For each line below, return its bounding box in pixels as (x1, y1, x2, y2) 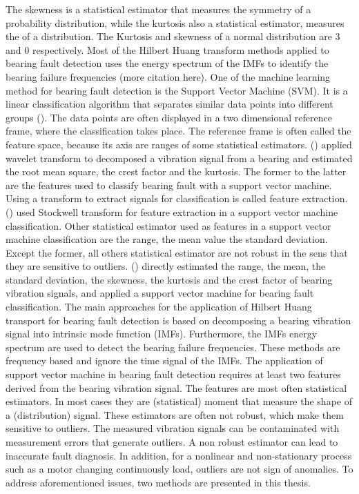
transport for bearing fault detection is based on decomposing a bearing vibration (6, 313, 351, 327)
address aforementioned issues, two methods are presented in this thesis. (6, 475, 311, 489)
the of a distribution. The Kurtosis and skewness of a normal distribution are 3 (6, 29, 340, 43)
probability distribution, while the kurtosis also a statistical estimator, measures (6, 15, 345, 30)
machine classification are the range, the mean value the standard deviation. (6, 232, 328, 246)
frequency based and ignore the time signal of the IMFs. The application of (6, 353, 323, 368)
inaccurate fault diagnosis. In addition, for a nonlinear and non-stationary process (6, 448, 352, 462)
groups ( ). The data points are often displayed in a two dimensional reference (6, 110, 332, 124)
